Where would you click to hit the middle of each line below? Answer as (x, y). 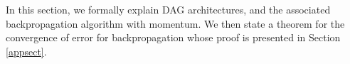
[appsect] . (26, 51)
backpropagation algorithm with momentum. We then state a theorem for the (175, 23)
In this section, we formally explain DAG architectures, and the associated (168, 9)
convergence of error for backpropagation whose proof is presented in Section (173, 37)
